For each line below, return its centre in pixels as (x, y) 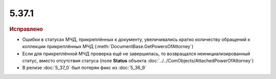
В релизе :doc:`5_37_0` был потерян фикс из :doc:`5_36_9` (84, 68)
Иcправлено (26, 29)
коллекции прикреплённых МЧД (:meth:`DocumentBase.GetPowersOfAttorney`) (108, 47)
